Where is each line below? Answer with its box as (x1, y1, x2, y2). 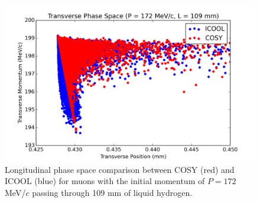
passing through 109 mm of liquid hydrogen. (32, 186, 193, 198)
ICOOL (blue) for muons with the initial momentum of (5, 175, 205, 187)
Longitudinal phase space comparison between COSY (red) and (5, 163, 235, 175)
